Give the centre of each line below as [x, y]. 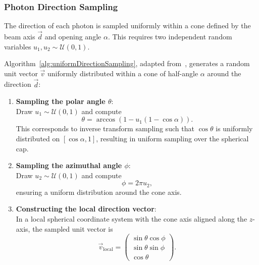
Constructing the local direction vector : [86, 209]
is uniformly [234, 128]
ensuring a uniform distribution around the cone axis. [99, 192]
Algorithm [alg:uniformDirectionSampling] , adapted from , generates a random [127, 63]
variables [18, 46]
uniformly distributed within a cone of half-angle [123, 73]
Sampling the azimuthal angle [69, 165]
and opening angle [73, 37]
